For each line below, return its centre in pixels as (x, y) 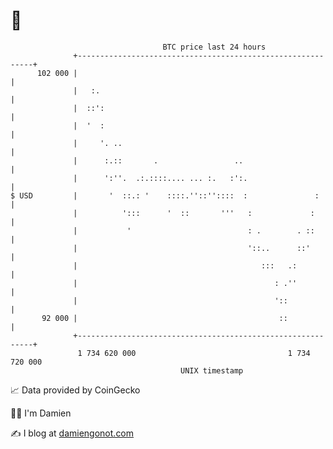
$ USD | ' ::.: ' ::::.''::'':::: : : (165, 195)
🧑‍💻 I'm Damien (41, 413)
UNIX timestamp (212, 370)
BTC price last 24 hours (214, 47)
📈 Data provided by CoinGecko (75, 390)
